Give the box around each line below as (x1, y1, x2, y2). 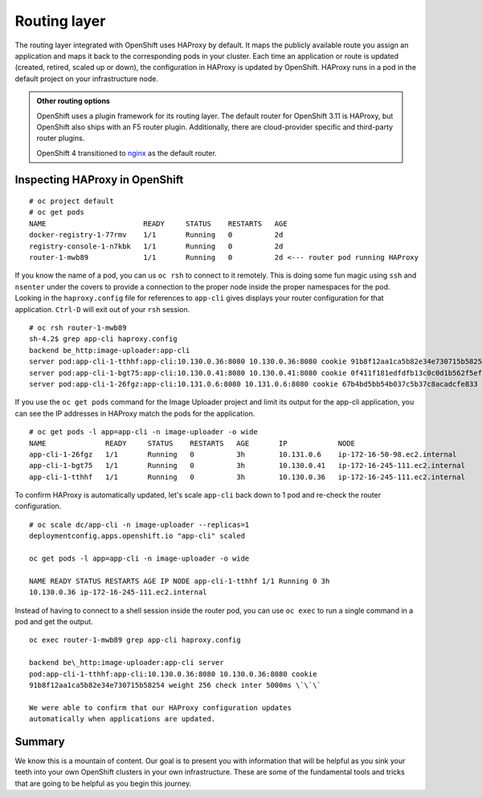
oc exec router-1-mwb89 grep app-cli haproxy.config (29, 635, 241, 645)
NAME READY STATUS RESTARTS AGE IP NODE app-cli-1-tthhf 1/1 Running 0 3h (29, 576, 330, 585)
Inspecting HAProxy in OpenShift (14, 173, 184, 187)
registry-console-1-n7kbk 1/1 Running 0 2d (29, 241, 284, 251)
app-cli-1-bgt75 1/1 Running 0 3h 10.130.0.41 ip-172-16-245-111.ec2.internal (29, 461, 466, 470)
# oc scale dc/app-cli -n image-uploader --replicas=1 (29, 520, 250, 529)
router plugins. (36, 134, 85, 143)
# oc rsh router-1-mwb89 (29, 322, 127, 332)
